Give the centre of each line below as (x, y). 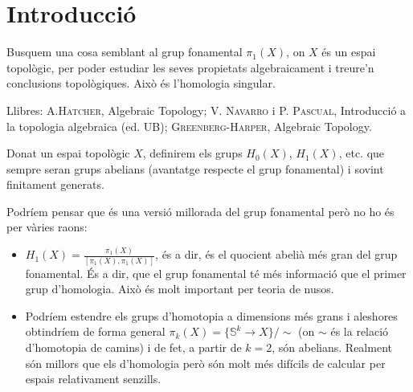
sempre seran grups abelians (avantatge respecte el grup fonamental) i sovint (195, 168)
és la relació (360, 331)
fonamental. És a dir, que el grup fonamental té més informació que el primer (216, 273)
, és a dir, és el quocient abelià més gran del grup (276, 254)
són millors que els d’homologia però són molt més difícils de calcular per (205, 363)
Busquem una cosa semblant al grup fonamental (125, 52)
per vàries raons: (47, 227)
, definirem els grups (192, 153)
